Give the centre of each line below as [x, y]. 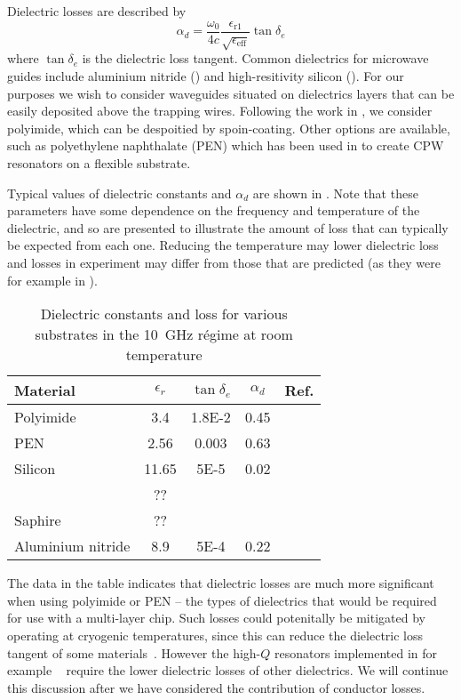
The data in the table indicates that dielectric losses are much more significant [221, 583]
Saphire [38, 520]
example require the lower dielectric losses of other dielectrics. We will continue [228, 670]
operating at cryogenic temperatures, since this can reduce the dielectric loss [215, 635]
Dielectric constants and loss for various [164, 314]
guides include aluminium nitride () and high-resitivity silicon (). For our [206, 76]
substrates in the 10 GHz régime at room [164, 334]
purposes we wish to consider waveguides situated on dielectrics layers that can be [231, 93]
